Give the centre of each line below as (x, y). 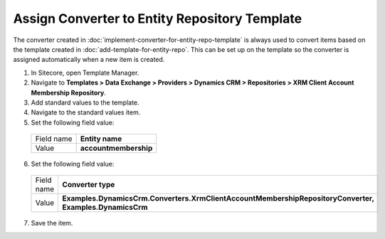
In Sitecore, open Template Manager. (85, 73)
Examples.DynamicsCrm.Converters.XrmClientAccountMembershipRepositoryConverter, (218, 198)
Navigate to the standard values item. (86, 112)
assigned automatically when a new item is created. (89, 60)
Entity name (101, 139)
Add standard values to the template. (85, 102)
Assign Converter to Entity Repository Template (158, 18)
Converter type (89, 185)
